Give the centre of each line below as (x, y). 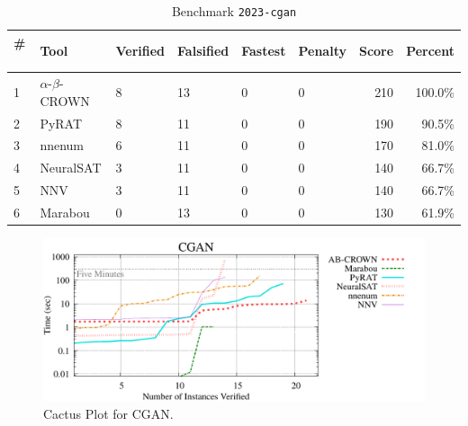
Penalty (322, 51)
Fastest (264, 51)
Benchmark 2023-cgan (234, 11)
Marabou (65, 212)
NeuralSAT (71, 168)
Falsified (203, 51)
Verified (140, 51)
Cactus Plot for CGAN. (108, 413)
